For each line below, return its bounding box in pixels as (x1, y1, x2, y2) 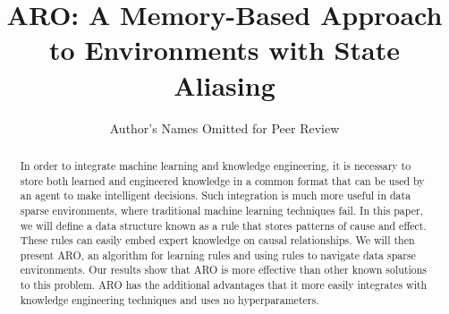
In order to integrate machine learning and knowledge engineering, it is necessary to (20, 157, 411, 173)
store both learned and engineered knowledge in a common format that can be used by (20, 173, 425, 188)
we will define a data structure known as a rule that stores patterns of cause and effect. (20, 217, 427, 233)
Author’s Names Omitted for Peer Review (109, 118, 340, 137)
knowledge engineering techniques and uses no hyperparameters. (20, 292, 319, 307)
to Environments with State (49, 31, 400, 68)
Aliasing (174, 66, 275, 103)
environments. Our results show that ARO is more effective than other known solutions (20, 262, 428, 277)
